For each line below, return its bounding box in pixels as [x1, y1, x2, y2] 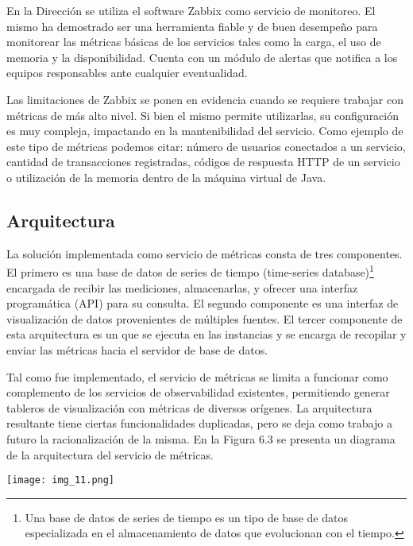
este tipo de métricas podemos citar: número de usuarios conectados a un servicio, [6, 137, 406, 154]
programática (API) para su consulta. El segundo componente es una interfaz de [6, 295, 399, 312]
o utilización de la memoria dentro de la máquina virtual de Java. [6, 168, 326, 185]
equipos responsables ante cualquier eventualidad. [6, 64, 248, 81]
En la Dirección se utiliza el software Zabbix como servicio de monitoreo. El [6, 2, 376, 18]
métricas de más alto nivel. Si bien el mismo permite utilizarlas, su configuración [6, 106, 399, 123]
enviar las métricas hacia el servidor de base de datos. [6, 341, 268, 358]
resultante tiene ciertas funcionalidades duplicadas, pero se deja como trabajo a [6, 415, 392, 432]
